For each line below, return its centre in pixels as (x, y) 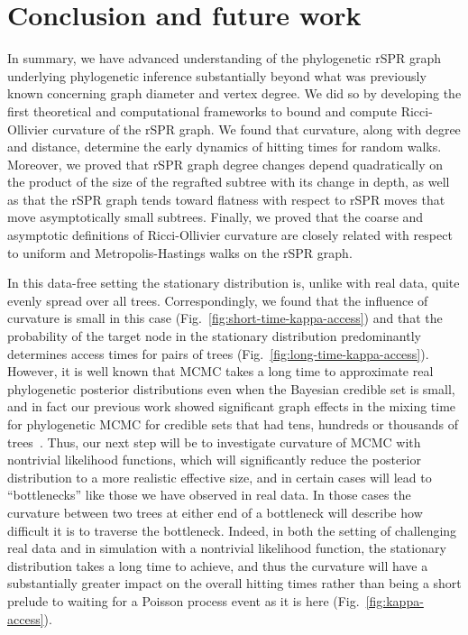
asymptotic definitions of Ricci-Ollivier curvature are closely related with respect (230, 235)
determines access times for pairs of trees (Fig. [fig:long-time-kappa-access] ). (218, 353)
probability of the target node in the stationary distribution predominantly (214, 336)
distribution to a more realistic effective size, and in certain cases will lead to (220, 477)
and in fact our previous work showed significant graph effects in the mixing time (232, 406)
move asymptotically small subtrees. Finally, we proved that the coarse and (216, 217)
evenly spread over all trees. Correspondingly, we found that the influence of (218, 300)
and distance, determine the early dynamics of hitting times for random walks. (225, 147)
